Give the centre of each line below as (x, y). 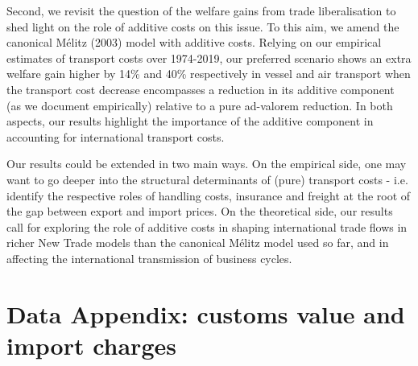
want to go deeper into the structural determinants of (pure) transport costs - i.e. (207, 179)
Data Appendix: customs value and (206, 313)
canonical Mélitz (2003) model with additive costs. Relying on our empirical (194, 42)
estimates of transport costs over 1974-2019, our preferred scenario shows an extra (209, 58)
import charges (91, 345)
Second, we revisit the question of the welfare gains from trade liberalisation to (201, 10)
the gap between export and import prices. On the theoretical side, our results (200, 211)
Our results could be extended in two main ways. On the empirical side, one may (207, 164)
